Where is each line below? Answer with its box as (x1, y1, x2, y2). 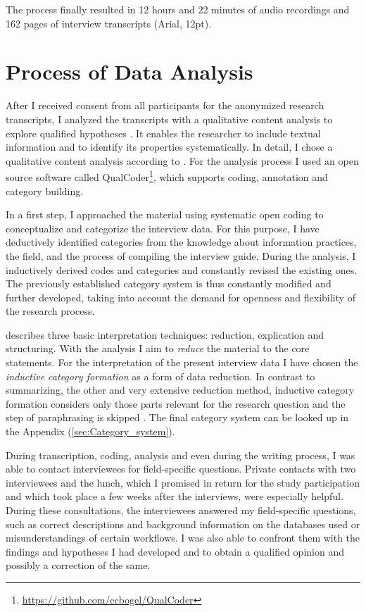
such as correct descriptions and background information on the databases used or (6, 516, 360, 531)
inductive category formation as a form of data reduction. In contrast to (6, 368, 315, 383)
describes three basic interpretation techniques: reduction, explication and (6, 327, 324, 342)
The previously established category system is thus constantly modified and (6, 276, 332, 291)
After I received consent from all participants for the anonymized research (6, 98, 324, 113)
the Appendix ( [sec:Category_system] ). (6, 424, 175, 439)
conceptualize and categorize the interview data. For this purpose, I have (6, 220, 320, 235)
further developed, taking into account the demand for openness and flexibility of (6, 289, 355, 304)
